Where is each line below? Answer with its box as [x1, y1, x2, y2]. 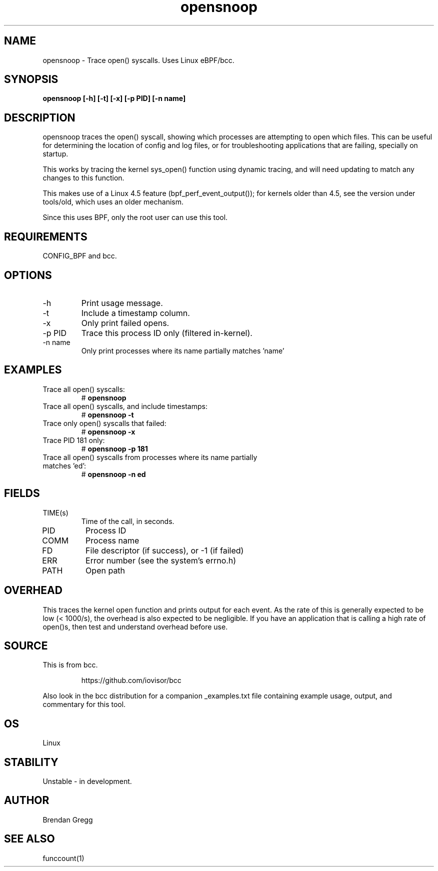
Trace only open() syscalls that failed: [42, 418, 166, 427]
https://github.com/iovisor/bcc [81, 676, 181, 685]
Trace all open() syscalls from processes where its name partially [42, 452, 257, 461]
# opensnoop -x [81, 427, 135, 436]
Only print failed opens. [81, 317, 169, 328]
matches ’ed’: [42, 461, 86, 470]
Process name [85, 535, 139, 545]
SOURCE [4, 639, 48, 652]
